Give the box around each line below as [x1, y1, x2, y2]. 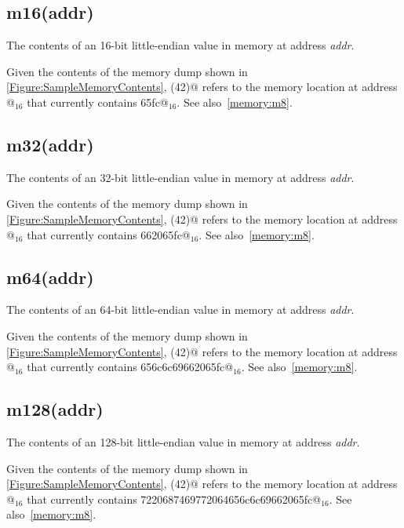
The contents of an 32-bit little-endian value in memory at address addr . [6, 169, 355, 185]
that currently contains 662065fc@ [27, 226, 191, 242]
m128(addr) [6, 397, 104, 421]
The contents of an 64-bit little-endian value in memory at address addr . [6, 301, 355, 318]
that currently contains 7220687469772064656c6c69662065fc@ [27, 490, 322, 507]
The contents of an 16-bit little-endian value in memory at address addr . [6, 37, 355, 53]
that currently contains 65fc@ [27, 93, 169, 110]
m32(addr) [6, 132, 94, 156]
